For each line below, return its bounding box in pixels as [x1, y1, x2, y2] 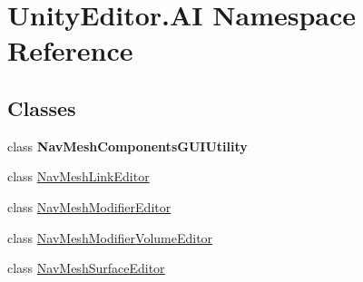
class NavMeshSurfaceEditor [7, 258, 165, 277]
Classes [7, 93, 76, 122]
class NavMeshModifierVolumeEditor [7, 228, 213, 247]
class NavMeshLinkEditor [7, 167, 150, 186]
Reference [7, 32, 133, 69]
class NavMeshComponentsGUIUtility [7, 136, 248, 155]
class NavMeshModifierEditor [7, 197, 172, 216]
